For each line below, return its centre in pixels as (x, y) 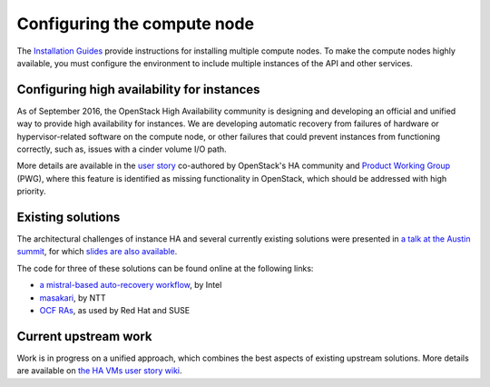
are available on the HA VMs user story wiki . (99, 371)
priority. (31, 192)
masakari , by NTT (73, 298)
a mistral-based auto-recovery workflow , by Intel (131, 285)
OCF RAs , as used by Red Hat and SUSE (115, 311)
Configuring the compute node (135, 24)
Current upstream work (84, 336)
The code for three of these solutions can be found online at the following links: (165, 268)
